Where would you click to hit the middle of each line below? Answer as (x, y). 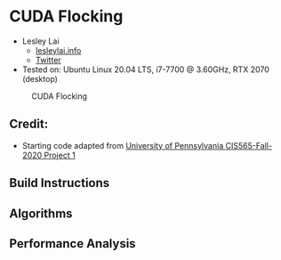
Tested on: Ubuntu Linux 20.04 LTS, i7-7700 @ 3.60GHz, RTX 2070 (145, 69)
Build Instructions (60, 183)
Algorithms (41, 213)
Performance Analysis (72, 244)
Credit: (29, 124)
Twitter (48, 60)
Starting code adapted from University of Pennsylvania (123, 145)
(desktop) (40, 78)
